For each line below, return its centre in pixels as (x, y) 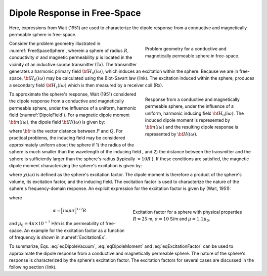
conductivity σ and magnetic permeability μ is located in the (71, 57)
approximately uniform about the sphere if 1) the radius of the (72, 145)
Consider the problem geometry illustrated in (55, 44)
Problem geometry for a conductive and (186, 49)
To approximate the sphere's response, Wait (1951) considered (73, 94)
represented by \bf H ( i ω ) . (171, 134)
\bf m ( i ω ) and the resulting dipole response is (192, 127)
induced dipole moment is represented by (188, 120)
